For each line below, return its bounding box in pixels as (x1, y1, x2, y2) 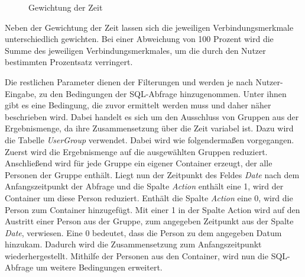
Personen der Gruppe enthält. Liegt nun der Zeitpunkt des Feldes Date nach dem (5, 168, 300, 181)
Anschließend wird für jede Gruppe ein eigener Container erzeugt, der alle (5, 157, 272, 169)
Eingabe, (5, 87, 37, 99)
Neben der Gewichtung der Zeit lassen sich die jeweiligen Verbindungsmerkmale (5, 21, 294, 33)
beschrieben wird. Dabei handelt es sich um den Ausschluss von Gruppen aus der (5, 110, 299, 123)
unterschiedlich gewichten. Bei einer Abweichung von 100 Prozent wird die (5, 33, 274, 45)
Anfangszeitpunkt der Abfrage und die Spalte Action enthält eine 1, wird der (5, 180, 284, 192)
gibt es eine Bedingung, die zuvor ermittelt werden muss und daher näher (5, 99, 271, 111)
